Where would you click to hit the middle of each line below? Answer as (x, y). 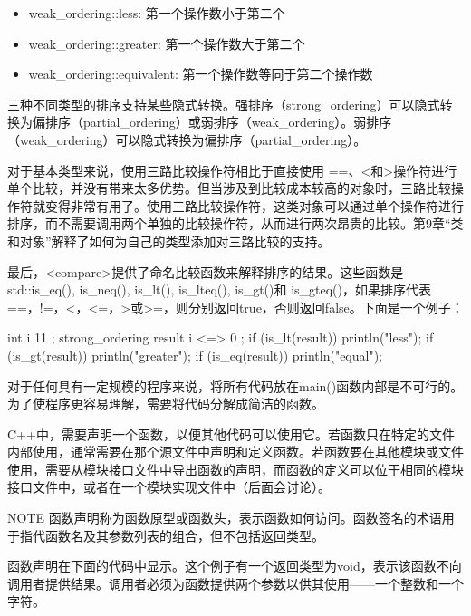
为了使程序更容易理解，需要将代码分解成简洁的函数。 (166, 404)
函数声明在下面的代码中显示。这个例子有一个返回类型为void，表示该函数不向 (235, 566)
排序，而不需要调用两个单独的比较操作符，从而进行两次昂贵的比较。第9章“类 (235, 223)
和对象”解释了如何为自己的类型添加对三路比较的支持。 (169, 241)
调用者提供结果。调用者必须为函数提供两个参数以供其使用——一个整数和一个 (235, 583)
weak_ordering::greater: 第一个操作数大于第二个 (167, 43)
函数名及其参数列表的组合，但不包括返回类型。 (184, 535)
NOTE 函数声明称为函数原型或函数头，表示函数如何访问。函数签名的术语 (225, 518)
